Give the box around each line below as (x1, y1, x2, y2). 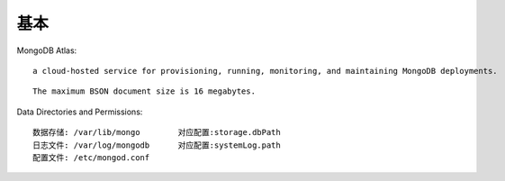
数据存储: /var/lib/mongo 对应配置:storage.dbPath (32, 127, 281, 138)
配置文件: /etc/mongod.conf (32, 152, 150, 162)
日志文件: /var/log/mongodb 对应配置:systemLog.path (32, 140, 281, 150)
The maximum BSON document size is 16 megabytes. (32, 86, 257, 96)
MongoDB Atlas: (16, 45, 77, 56)
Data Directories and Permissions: (16, 106, 143, 117)
